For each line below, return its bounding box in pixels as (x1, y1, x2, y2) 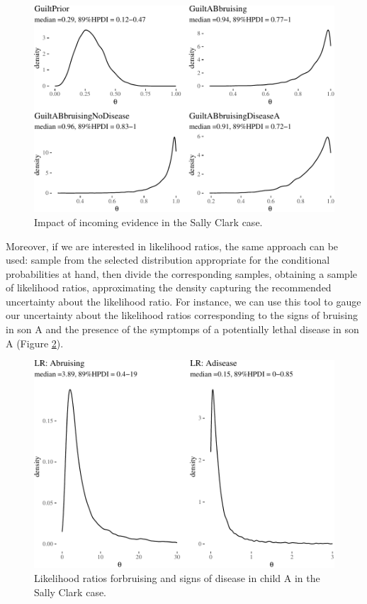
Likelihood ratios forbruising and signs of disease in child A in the (34, 571, 320, 586)
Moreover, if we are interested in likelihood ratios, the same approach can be (6, 238, 339, 253)
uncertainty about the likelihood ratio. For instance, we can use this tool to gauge (6, 293, 361, 308)
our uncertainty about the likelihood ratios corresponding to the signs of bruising (6, 308, 358, 323)
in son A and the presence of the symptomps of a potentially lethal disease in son (6, 322, 359, 337)
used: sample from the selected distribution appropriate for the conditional (6, 252, 330, 267)
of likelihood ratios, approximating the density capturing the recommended (6, 280, 332, 295)
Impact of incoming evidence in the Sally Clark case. (34, 214, 263, 229)
